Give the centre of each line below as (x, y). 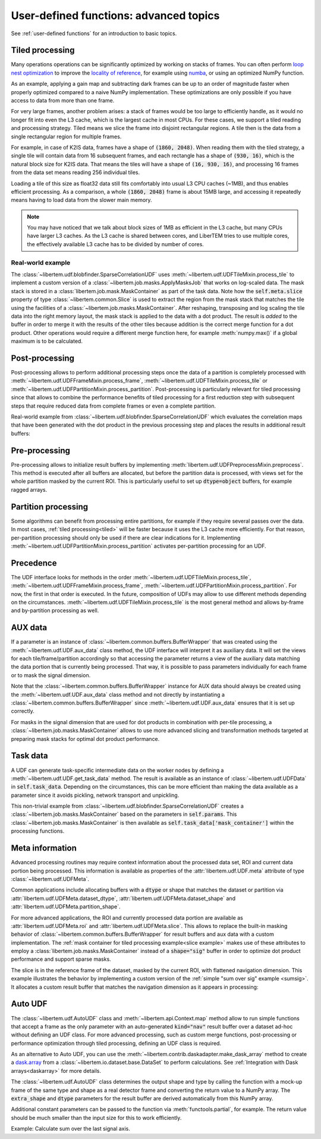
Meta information (44, 848)
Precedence (34, 563)
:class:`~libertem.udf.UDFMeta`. (50, 879)
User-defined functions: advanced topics (115, 15)
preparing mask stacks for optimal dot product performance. (85, 738)
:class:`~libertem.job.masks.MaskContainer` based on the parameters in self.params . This (124, 814)
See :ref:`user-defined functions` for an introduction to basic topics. (94, 33)
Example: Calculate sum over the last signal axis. (71, 1129)
